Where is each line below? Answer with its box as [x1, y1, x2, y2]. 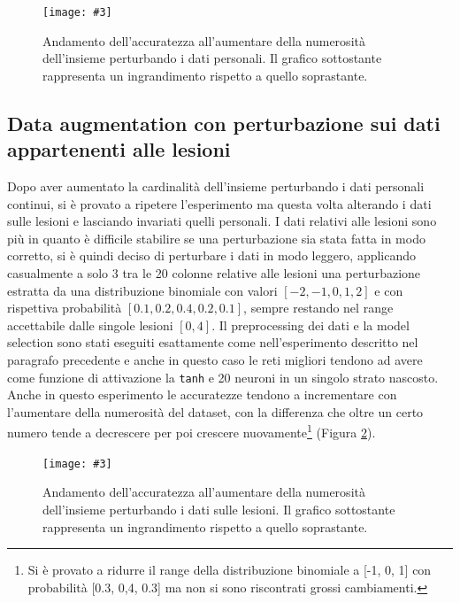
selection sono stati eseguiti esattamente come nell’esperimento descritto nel [7, 333, 418, 352]
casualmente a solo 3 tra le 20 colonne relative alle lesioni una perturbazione [7, 264, 421, 282]
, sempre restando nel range [243, 298, 394, 317]
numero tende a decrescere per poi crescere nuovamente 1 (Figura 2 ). [7, 421, 376, 442]
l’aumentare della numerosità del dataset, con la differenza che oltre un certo [7, 402, 424, 421]
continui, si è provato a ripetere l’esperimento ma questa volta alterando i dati [7, 194, 432, 213]
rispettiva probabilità [7, 298, 122, 317]
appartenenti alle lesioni [7, 135, 231, 163]
